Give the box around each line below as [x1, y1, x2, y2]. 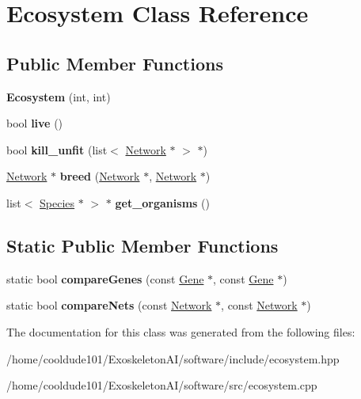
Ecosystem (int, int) [6, 88, 111, 104]
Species [40, 194, 75, 211]
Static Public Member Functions [6, 233, 279, 257]
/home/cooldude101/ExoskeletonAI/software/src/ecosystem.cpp [6, 377, 317, 393]
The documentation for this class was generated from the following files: [6, 323, 355, 340]
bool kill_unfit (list [6, 141, 108, 158]
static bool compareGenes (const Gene [6, 270, 204, 287]
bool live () [6, 115, 63, 131]
